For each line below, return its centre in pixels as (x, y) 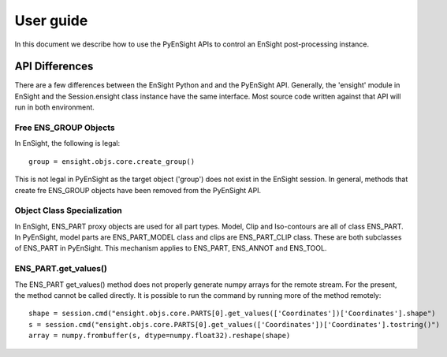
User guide (51, 20)
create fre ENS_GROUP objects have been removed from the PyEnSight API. (138, 190)
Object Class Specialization (68, 210)
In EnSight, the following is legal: (67, 143)
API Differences (54, 67)
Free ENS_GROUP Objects (65, 128)
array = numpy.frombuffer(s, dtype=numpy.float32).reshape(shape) (160, 336)
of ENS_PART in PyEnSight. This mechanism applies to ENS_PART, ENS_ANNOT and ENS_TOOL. (171, 248)
